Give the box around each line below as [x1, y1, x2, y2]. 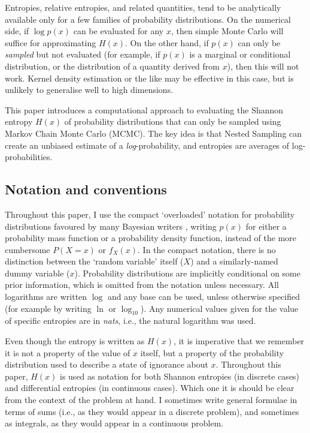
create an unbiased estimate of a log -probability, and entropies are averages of [5, 139, 290, 151]
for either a [245, 219, 287, 232]
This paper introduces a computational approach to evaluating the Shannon [5, 103, 284, 116]
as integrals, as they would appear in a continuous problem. [5, 417, 224, 429]
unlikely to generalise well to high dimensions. [5, 83, 174, 96]
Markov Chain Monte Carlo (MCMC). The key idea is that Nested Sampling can [5, 127, 302, 139]
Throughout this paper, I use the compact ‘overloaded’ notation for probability [5, 208, 295, 220]
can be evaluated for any [73, 25, 164, 37]
